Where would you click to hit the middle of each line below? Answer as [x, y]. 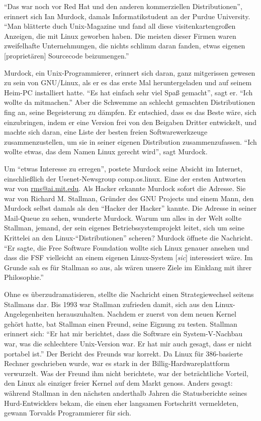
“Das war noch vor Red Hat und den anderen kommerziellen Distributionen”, [123, 6]
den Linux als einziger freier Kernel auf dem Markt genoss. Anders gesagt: [118, 383]
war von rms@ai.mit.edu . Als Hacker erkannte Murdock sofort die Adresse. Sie [125, 188]
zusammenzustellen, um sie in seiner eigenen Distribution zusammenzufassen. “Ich [130, 141]
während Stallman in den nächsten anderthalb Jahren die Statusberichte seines [126, 393]
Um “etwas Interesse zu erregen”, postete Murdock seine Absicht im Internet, [123, 168]
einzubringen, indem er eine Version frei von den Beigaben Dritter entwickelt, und [130, 122]
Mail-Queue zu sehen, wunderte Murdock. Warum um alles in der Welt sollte [123, 218]
